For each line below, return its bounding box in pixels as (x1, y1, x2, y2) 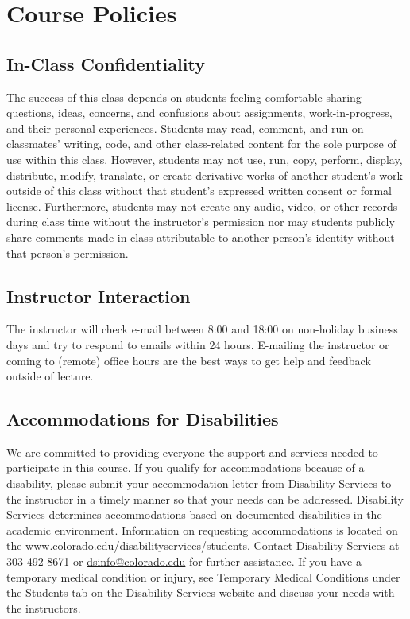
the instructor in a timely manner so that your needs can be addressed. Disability (6, 490, 404, 507)
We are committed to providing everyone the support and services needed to (6, 443, 378, 460)
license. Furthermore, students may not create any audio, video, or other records (6, 197, 398, 214)
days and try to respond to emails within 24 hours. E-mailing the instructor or (6, 336, 389, 352)
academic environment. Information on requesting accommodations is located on (6, 521, 398, 538)
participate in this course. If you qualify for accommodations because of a (6, 459, 365, 476)
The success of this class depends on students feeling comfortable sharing (6, 88, 362, 105)
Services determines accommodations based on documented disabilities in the (6, 506, 382, 523)
